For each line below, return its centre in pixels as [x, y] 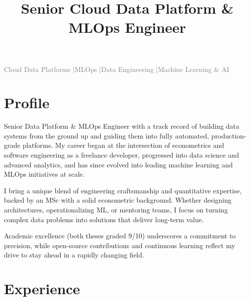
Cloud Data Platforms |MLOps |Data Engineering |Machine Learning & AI [117, 69]
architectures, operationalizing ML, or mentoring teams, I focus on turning [116, 210]
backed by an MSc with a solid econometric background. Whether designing [118, 200]
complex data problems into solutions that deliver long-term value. [104, 219]
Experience [42, 289]
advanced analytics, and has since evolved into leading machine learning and [118, 164]
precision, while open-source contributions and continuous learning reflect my [120, 245]
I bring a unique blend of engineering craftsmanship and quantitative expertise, [123, 190]
